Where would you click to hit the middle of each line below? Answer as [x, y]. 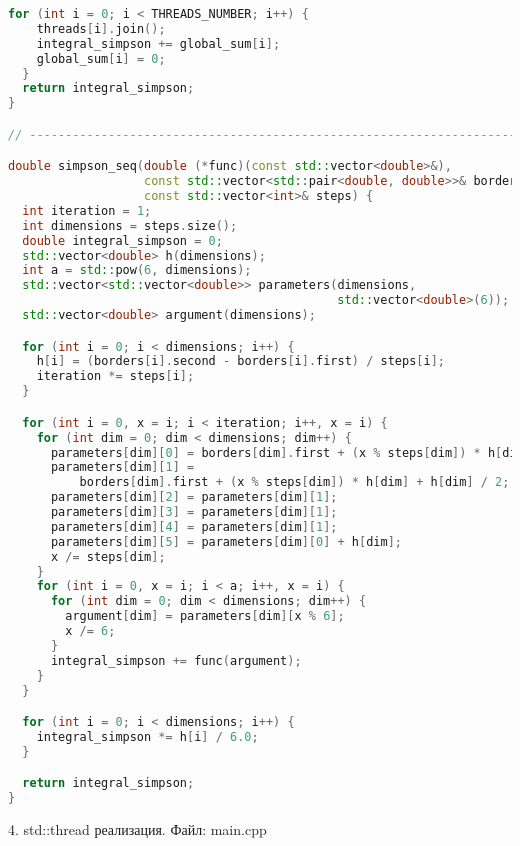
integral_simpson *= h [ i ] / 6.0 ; [147, 736]
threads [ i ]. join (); [101, 28]
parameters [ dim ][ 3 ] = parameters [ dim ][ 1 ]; [194, 512]
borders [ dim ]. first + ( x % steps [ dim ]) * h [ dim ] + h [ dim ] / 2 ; [294, 482]
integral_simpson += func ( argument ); [176, 660]
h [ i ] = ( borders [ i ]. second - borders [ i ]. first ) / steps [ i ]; [240, 361]
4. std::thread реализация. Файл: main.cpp [137, 829]
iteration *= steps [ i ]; [115, 376]
